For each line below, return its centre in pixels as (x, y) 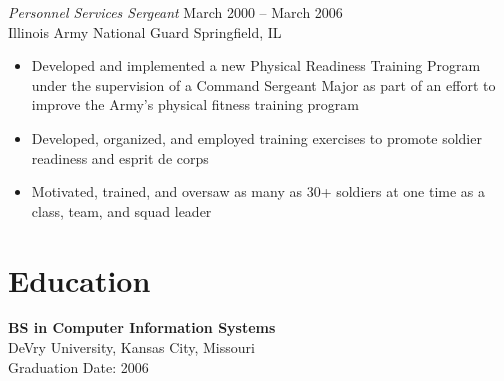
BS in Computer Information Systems (142, 327)
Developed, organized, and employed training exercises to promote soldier (256, 137)
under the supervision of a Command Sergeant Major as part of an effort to (263, 84)
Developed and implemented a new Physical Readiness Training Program (256, 65)
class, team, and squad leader (121, 210)
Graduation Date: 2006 (78, 366)
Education (79, 279)
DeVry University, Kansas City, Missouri (131, 347)
